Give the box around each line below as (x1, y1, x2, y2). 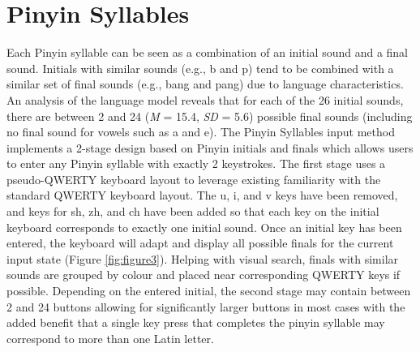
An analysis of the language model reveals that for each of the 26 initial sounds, (6, 91, 404, 108)
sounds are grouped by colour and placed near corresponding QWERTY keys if (6, 266, 401, 283)
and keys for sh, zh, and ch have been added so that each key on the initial (6, 203, 379, 220)
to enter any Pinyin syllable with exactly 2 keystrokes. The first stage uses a (6, 155, 386, 172)
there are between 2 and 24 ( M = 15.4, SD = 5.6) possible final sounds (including (6, 107, 413, 124)
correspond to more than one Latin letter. (6, 329, 214, 346)
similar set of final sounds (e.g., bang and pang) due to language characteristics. (6, 75, 404, 92)
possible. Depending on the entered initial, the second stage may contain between (6, 282, 411, 299)
